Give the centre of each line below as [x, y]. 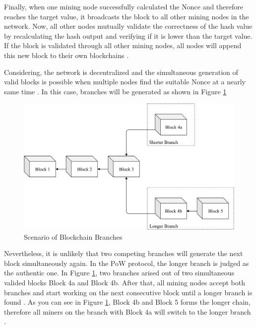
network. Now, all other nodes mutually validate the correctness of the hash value [128, 26]
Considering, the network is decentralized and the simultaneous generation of [121, 72]
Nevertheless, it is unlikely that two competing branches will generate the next [124, 253]
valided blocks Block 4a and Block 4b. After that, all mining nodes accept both [125, 282]
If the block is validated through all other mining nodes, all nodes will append [123, 45]
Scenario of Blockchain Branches [73, 236]
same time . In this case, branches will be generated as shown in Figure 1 [115, 91]
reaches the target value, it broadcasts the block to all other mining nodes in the [127, 16]
